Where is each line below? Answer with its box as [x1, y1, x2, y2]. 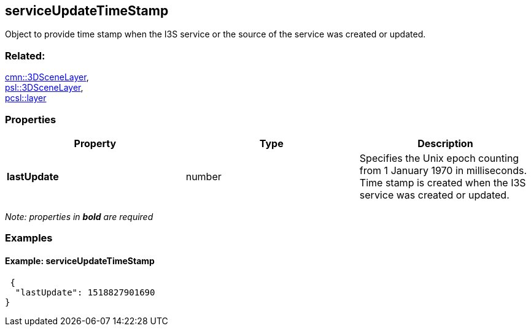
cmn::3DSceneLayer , [5, 72, 89, 83]
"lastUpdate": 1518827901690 [15, 287, 155, 297]
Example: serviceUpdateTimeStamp [5, 255, 155, 266]
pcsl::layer [5, 93, 47, 104]
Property [74, 137, 117, 150]
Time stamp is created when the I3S [359, 176, 526, 189]
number [185, 170, 222, 183]
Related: [5, 49, 45, 62]
